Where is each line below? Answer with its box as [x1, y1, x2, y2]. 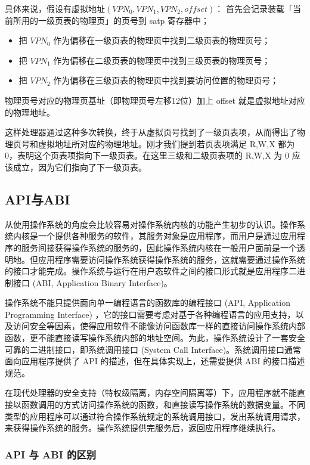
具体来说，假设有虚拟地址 [5, 2, 105, 14]
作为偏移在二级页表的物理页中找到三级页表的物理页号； [53, 54, 271, 66]
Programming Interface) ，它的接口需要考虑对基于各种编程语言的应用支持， [5, 308, 296, 320]
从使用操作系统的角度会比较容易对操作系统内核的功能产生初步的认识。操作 [5, 218, 297, 230]
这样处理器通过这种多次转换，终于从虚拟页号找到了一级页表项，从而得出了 [5, 126, 297, 138]
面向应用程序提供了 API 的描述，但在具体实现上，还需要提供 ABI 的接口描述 [5, 355, 305, 367]
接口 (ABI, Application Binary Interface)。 [13, 276, 172, 289]
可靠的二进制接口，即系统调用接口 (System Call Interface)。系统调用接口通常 [5, 343, 302, 355]
